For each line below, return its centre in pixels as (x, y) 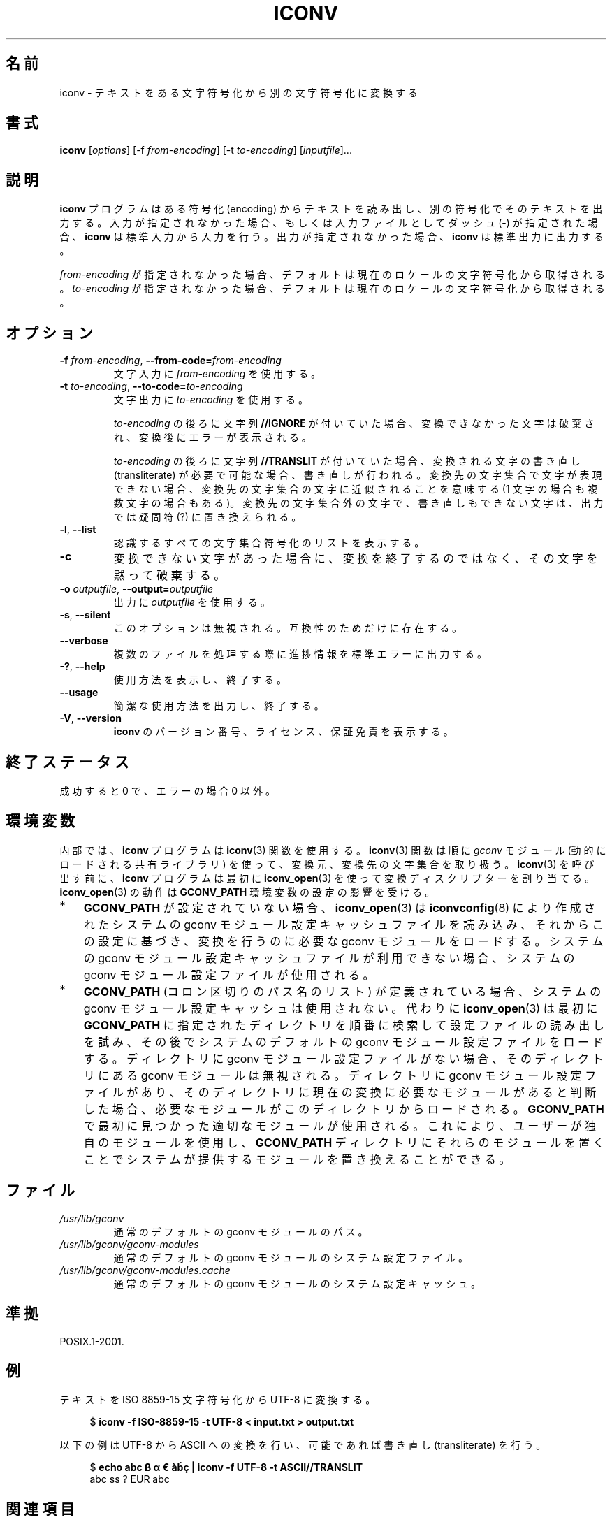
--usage (79, 693)
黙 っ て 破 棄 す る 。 (169, 575)
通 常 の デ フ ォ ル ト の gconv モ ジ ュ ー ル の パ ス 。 (241, 1231)
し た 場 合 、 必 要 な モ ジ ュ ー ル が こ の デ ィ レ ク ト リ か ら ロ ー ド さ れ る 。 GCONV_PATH (344, 1109)
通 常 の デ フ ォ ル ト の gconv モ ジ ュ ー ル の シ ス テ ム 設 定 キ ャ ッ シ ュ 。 (297, 1283)
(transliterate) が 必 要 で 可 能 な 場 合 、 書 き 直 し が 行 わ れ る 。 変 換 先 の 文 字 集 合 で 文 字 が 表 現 (358, 475)
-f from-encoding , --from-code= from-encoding (170, 361)
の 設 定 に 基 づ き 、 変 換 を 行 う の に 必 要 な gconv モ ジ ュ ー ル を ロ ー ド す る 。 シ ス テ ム (343, 941)
